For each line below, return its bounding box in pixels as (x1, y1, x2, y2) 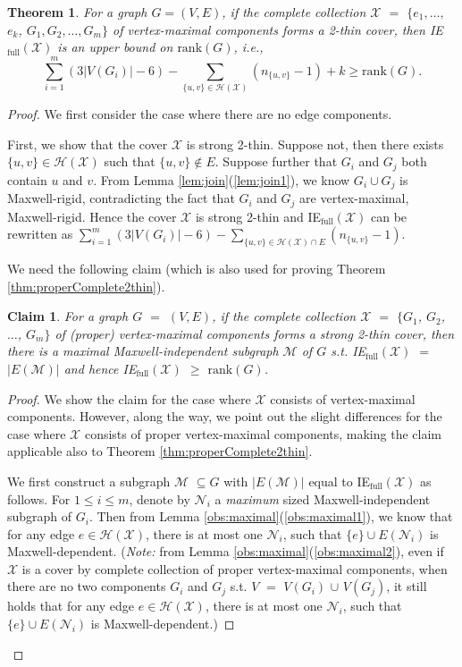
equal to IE (308, 471, 371, 490)
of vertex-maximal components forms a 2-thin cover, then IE (112, 20, 443, 38)
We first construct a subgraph (7, 471, 171, 490)
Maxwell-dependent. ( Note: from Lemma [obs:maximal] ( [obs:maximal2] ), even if (7, 542, 444, 561)
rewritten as (7, 224, 73, 243)
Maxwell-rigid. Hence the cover (7, 207, 177, 225)
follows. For (7, 489, 71, 508)
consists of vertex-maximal (270, 389, 416, 408)
